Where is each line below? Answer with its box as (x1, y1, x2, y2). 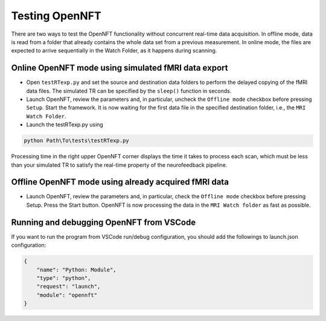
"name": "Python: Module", (36, 266, 117, 273)
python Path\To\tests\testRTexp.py (24, 137, 129, 144)
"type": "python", (36, 274, 91, 281)
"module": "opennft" (36, 291, 98, 299)
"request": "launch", (36, 283, 101, 290)
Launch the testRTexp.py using (26, 121, 104, 128)
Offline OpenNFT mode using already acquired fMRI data (11, 177, 229, 187)
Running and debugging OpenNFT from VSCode (11, 217, 196, 227)
